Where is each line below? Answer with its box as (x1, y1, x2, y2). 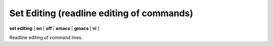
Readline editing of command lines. (9, 34, 83, 40)
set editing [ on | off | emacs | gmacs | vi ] (9, 25, 100, 31)
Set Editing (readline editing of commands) (9, 8, 194, 19)
